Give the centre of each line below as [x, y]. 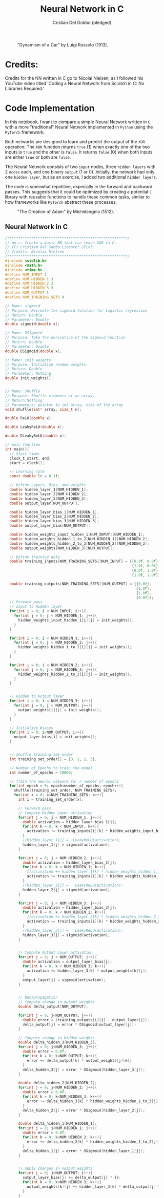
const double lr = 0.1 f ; [35, 476]
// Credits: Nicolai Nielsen [35, 252]
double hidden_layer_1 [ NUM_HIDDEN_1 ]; [49, 490]
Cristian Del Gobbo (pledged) [82, 22]
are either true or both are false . [38, 157]
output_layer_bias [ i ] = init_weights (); [55, 737]
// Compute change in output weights [56, 1002]
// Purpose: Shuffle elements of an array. [50, 396]
